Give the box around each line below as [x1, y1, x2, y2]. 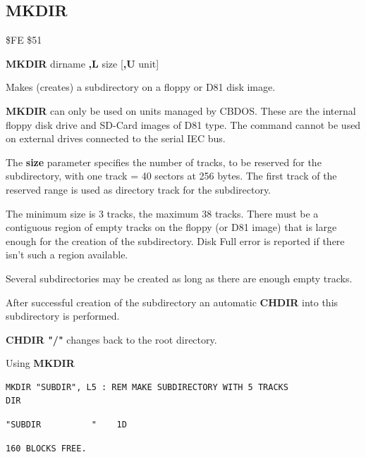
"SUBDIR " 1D [6, 420, 127, 430]
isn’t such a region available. [6, 247, 128, 262]
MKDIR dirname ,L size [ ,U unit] [6, 56, 159, 70]
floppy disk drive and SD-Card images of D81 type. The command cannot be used [6, 117, 361, 132]
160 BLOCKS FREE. [6, 443, 87, 453]
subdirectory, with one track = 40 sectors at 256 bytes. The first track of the [6, 168, 337, 183]
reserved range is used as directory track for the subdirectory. [6, 182, 272, 196]
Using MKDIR [6, 356, 75, 370]
